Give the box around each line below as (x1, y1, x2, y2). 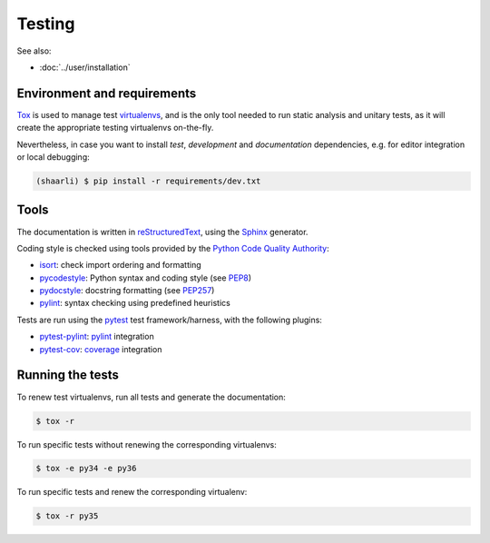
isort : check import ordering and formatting (39, 260, 201, 271)
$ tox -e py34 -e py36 (35, 463, 137, 474)
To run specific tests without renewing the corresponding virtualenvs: (16, 439, 277, 449)
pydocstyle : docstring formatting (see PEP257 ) (39, 285, 215, 296)
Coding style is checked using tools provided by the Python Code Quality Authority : (16, 242, 330, 253)
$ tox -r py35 (35, 511, 99, 521)
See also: (16, 45, 52, 56)
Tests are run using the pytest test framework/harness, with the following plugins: (16, 314, 322, 325)
